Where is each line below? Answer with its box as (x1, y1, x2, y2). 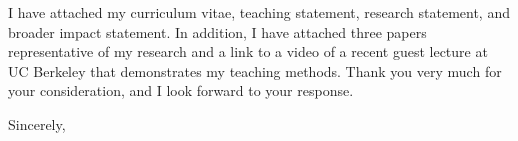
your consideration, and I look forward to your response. (8, 80, 354, 101)
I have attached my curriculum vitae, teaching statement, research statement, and (8, 2, 510, 22)
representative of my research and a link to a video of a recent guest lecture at (8, 41, 488, 62)
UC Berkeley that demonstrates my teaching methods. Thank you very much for (8, 60, 502, 81)
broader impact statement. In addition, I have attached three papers (8, 21, 427, 42)
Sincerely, (8, 113, 66, 134)
